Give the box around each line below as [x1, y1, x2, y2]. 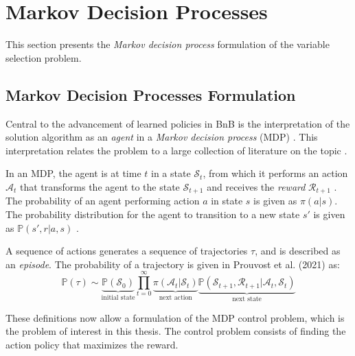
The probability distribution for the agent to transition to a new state [5, 206, 300, 221]
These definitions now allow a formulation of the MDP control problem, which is [5, 310, 345, 324]
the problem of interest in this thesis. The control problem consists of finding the [5, 324, 346, 338]
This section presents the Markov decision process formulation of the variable [5, 37, 330, 51]
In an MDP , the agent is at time [5, 166, 141, 180]
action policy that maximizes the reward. [5, 337, 179, 351]
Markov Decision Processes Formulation [5, 84, 296, 105]
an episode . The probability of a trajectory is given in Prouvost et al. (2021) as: [5, 257, 340, 271]
